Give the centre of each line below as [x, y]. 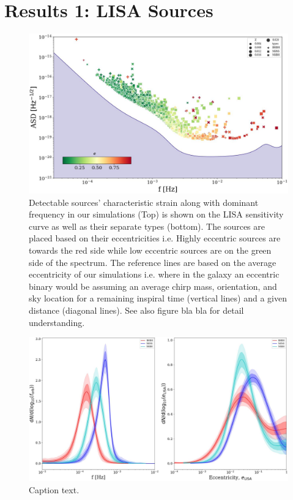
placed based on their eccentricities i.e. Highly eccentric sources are [155, 238]
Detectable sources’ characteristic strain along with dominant [144, 202]
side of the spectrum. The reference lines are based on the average [153, 262]
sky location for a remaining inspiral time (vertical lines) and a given [158, 298]
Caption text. [54, 489]
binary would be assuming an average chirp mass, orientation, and [153, 286]
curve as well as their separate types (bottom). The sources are [147, 226]
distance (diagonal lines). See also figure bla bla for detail [136, 310]
